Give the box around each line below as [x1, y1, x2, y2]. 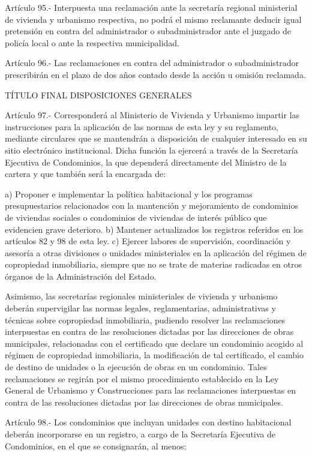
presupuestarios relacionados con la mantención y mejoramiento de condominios [5, 199, 298, 212]
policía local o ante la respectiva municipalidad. [5, 36, 180, 49]
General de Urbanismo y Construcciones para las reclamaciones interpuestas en [5, 384, 296, 397]
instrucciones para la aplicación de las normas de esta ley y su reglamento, [5, 120, 278, 133]
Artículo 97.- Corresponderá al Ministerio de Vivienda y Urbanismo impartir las [5, 109, 300, 121]
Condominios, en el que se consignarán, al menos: [5, 439, 187, 452]
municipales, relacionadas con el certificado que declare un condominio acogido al [5, 337, 304, 349]
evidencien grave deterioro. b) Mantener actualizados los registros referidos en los [5, 223, 304, 235]
